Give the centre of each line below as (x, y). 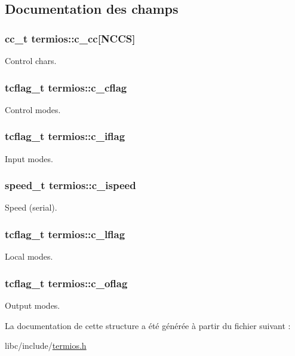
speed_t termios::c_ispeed (70, 185)
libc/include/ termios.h (46, 346)
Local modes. (29, 256)
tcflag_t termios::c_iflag (65, 136)
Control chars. (31, 60)
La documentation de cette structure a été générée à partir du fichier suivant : (148, 325)
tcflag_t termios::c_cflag (66, 87)
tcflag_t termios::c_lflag (65, 234)
